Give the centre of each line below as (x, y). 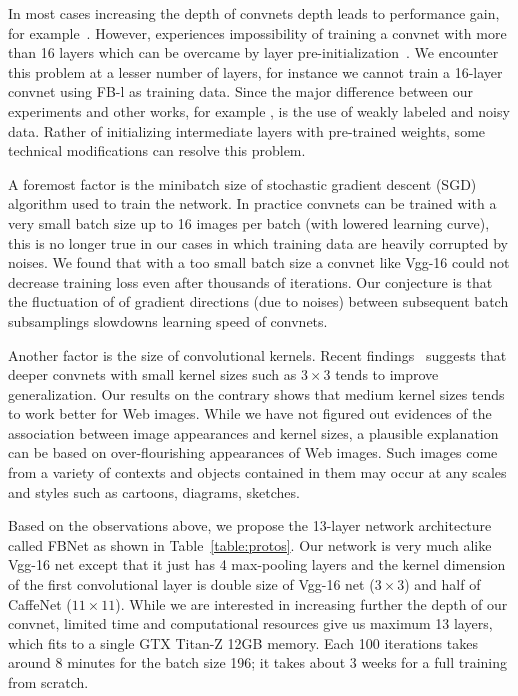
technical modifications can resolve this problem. (157, 150)
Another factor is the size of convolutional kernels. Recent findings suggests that (257, 354)
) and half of (442, 584)
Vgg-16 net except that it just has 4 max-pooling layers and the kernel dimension (257, 564)
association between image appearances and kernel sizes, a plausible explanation (253, 432)
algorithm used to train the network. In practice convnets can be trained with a (252, 203)
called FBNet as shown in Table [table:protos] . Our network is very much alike (250, 544)
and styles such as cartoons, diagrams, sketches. (154, 491)
